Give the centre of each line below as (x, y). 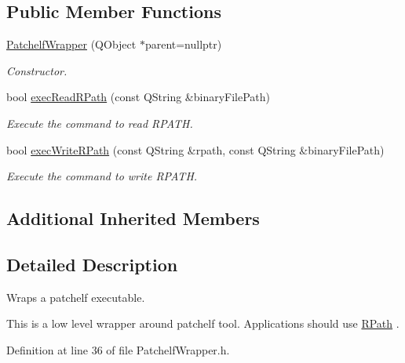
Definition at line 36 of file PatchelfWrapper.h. (118, 349)
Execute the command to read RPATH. (100, 123)
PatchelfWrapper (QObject (71, 44)
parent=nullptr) (183, 44)
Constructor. (37, 70)
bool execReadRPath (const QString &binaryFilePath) (139, 97)
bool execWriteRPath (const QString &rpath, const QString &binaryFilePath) (195, 149)
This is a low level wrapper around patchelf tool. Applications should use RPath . (203, 323)
